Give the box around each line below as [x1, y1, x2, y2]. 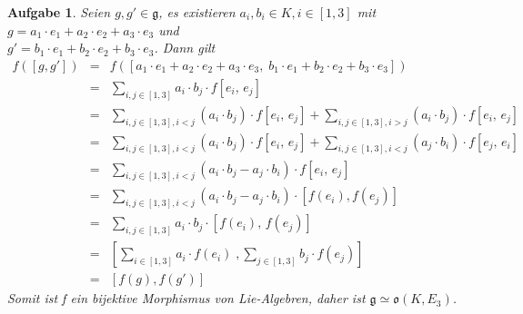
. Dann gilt [154, 38, 216, 57]
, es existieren [158, 3, 236, 21]
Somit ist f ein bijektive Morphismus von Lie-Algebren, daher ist [7, 289, 366, 308]
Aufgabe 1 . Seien [7, 3, 111, 21]
